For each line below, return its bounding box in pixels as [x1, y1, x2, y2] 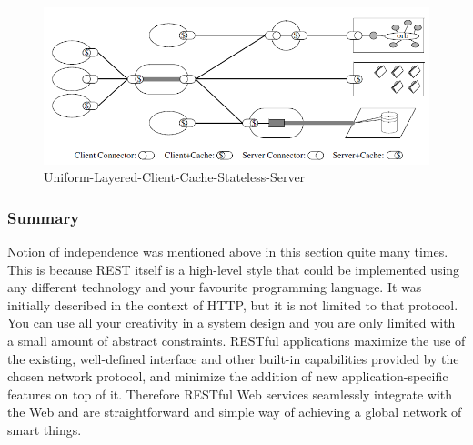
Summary [7, 206, 80, 228]
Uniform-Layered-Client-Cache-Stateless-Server [44, 167, 306, 187]
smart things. [7, 420, 82, 440]
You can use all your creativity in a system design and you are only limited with [7, 313, 456, 332]
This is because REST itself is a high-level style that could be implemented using [7, 259, 460, 278]
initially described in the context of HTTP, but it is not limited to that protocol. [7, 295, 458, 314]
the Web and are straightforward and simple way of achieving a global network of [7, 402, 462, 421]
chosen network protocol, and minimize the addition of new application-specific [7, 367, 448, 386]
